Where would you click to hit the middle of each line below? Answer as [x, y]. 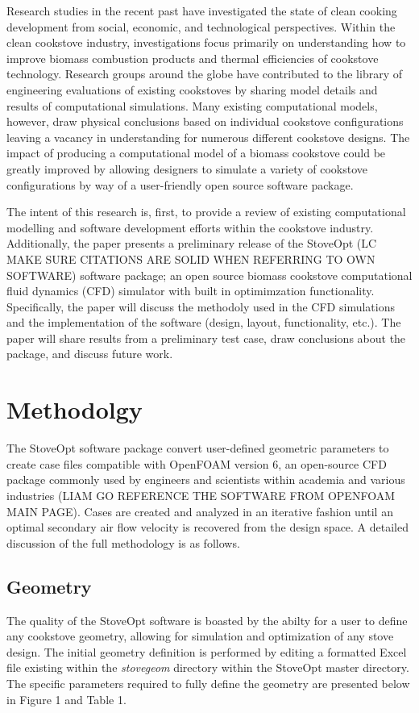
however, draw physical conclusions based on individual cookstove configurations [205, 121]
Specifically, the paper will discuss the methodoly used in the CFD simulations [201, 306]
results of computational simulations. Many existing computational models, [192, 105]
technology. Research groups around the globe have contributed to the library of [205, 74]
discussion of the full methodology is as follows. [123, 542]
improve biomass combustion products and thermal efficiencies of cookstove [193, 58]
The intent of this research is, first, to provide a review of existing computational [206, 212]
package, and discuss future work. [90, 354]
